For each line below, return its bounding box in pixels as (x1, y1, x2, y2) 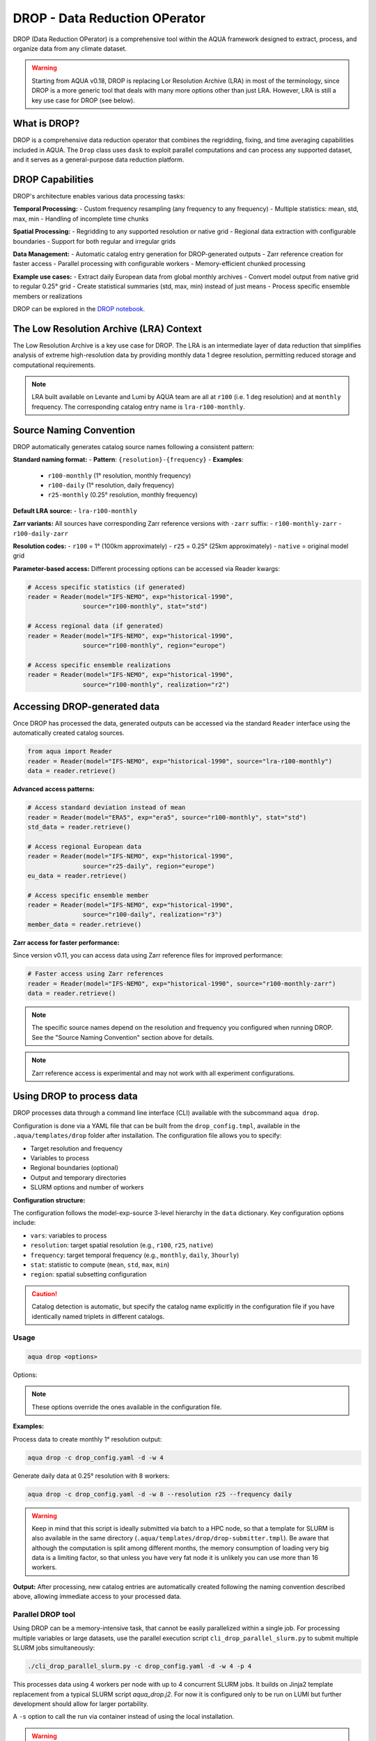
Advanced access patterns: (13, 785, 95, 793)
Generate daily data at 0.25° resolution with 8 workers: (13, 1471, 170, 1480)
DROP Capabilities (13, 174, 94, 185)
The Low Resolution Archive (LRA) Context (13, 322, 202, 334)
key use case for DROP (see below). (31, 96, 136, 104)
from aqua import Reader (27, 747, 113, 756)
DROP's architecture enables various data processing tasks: (13, 192, 185, 201)
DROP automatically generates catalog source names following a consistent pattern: (13, 442, 254, 451)
